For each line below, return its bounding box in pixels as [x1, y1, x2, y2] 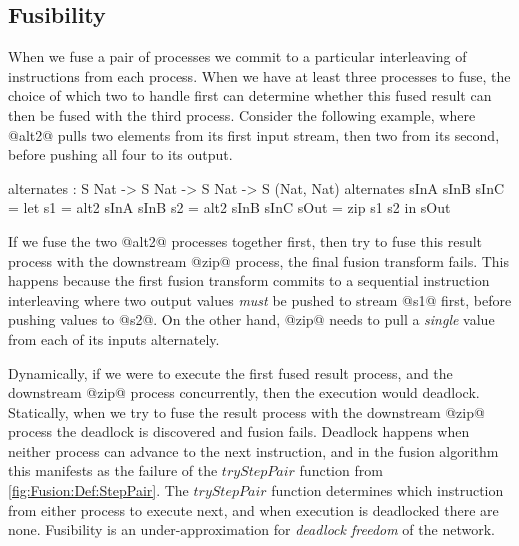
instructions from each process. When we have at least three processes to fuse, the [8, 65, 511, 86]
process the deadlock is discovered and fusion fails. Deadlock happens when [8, 421, 470, 442]
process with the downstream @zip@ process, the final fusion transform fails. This [8, 250, 510, 271]
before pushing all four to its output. [8, 144, 233, 165]
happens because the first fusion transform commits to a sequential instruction [8, 270, 490, 291]
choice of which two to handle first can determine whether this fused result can [8, 85, 492, 106]
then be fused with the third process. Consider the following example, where [8, 104, 476, 125]
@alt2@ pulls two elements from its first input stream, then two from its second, [8, 124, 500, 145]
